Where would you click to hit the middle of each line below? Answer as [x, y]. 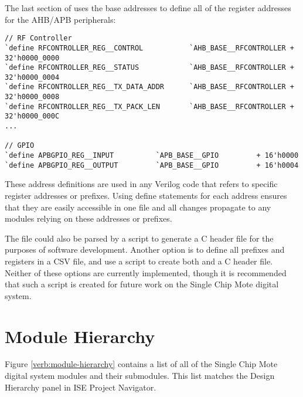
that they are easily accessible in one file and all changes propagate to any [138, 207]
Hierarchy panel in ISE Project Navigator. [81, 387]
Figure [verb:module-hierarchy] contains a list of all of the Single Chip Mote [141, 364]
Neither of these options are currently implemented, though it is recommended [146, 272]
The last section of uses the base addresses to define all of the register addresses [148, 8]
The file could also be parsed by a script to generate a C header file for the [139, 238]
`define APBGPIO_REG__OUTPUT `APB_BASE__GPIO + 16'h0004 [152, 165]
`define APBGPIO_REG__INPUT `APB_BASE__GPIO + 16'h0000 [152, 156]
